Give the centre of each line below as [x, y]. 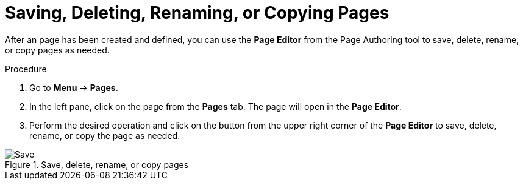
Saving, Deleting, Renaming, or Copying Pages [197, 13]
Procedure [26, 69]
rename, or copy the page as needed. [105, 135]
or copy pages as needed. [57, 50]
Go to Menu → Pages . [74, 87]
